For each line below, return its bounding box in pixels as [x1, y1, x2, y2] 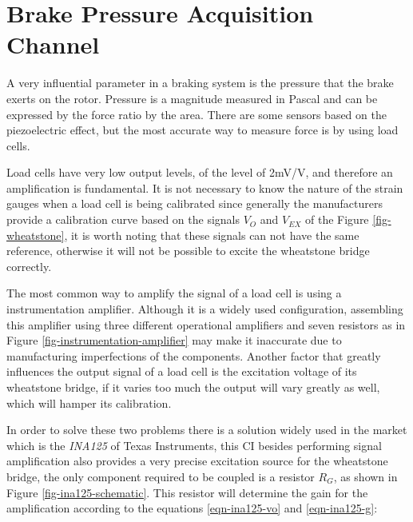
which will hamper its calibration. [6, 394, 172, 411]
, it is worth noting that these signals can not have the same [64, 226, 359, 243]
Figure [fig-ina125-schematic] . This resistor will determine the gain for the [6, 484, 368, 500]
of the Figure [305, 211, 369, 228]
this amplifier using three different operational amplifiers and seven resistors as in [6, 316, 406, 333]
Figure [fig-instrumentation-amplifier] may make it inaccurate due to [6, 332, 342, 349]
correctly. [6, 257, 52, 274]
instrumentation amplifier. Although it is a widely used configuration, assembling [6, 301, 403, 317]
